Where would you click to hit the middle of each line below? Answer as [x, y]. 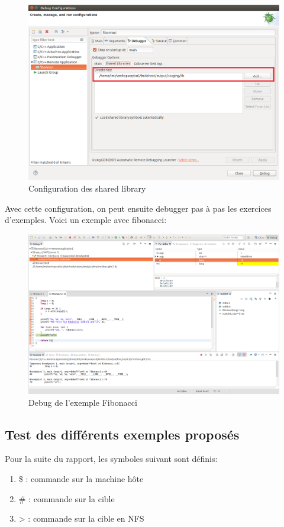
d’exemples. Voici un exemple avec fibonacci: [86, 220]
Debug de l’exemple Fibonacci [83, 402]
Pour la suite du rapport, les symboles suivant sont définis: [111, 459]
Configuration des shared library [87, 188]
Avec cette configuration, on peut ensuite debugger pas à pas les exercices [138, 208]
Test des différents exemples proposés [122, 434]
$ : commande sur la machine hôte [81, 478]
